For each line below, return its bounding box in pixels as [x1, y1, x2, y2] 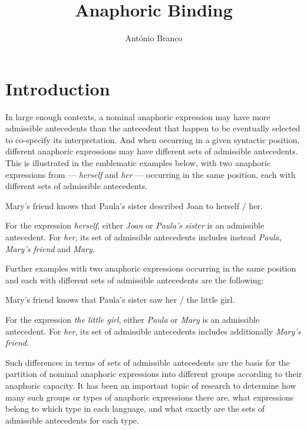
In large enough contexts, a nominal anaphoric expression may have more [5, 110, 270, 123]
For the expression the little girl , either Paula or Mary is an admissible [5, 313, 260, 325]
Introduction [5, 76, 110, 100]
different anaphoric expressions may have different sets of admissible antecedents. [5, 145, 298, 157]
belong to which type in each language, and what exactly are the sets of [5, 402, 265, 415]
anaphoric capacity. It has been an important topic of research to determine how [5, 379, 296, 391]
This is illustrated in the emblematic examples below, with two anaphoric [5, 157, 270, 169]
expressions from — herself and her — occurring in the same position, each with [5, 168, 296, 180]
